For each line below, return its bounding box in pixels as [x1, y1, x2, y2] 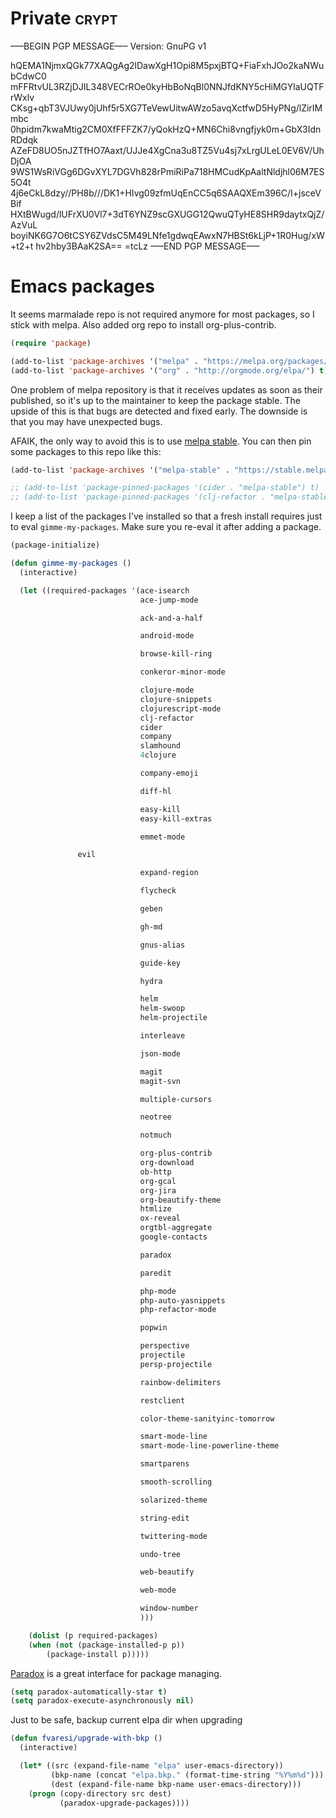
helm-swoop [139, 1003, 186, 1014]
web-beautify [139, 1567, 195, 1577]
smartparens [139, 1459, 190, 1469]
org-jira [139, 1185, 177, 1196]
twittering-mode [139, 1531, 208, 1541]
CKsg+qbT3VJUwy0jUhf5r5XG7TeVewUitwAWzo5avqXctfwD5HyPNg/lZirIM [10, 102, 323, 114]
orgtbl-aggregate [139, 1223, 213, 1233]
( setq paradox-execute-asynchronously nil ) [10, 1696, 195, 1706]
